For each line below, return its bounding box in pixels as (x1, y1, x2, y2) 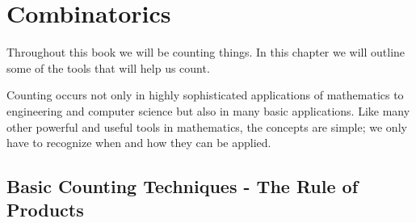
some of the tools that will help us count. (6, 59, 210, 76)
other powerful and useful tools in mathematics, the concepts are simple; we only (6, 118, 407, 135)
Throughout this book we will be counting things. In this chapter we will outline (6, 44, 405, 61)
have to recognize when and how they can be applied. (6, 134, 271, 151)
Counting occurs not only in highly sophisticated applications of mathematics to (6, 86, 404, 103)
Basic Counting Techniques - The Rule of (6, 174, 359, 199)
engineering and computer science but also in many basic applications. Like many (6, 102, 410, 119)
